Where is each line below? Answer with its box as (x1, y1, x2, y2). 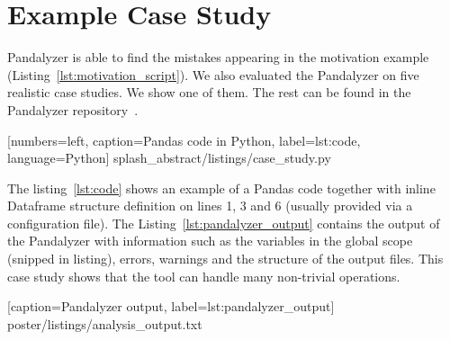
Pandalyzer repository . (7, 100, 139, 119)
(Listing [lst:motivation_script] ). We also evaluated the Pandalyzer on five (7, 65, 419, 84)
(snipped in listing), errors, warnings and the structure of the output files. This (7, 249, 444, 268)
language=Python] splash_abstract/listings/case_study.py (7, 148, 331, 167)
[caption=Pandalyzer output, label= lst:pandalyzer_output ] (7, 297, 335, 316)
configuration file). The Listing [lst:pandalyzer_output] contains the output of (7, 213, 440, 232)
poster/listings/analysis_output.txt (7, 314, 202, 333)
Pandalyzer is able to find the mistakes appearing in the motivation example (7, 48, 429, 67)
